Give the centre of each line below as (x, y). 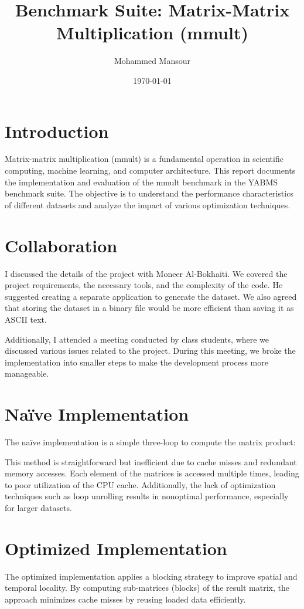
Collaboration (61, 245)
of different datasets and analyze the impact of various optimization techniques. (148, 204)
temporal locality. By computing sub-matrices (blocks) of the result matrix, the (147, 588)
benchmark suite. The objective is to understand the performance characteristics (149, 193)
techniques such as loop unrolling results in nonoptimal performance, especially (147, 496)
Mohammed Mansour (152, 61)
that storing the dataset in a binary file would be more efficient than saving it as (149, 308)
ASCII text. (26, 319)
